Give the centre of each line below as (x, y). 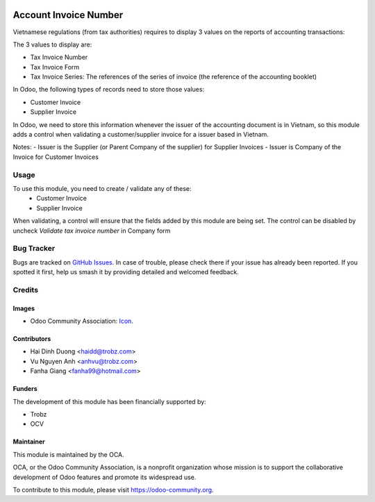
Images (24, 308)
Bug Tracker (34, 249)
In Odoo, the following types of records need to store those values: (109, 90)
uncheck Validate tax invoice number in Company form (92, 231)
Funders (25, 389)
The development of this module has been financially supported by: (109, 401)
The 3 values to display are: (52, 44)
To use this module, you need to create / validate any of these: (102, 188)
